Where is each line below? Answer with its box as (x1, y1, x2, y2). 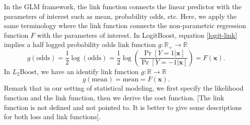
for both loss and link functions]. (4, 111, 101, 122)
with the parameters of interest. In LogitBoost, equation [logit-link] (37, 30, 237, 40)
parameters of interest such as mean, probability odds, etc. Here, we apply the (4, 11, 237, 21)
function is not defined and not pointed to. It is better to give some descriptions (4, 102, 242, 112)
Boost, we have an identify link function (19, 66, 139, 76)
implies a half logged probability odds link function (4, 39, 156, 49)
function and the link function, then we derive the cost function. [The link (4, 93, 224, 103)
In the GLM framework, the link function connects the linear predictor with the (4, 1, 242, 11)
